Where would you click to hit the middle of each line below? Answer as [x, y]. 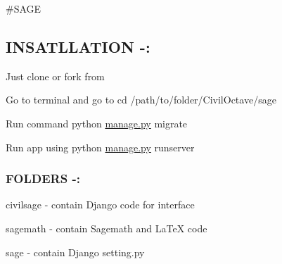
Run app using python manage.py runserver [100, 147]
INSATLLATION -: [78, 46]
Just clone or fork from [55, 76]
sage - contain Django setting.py [75, 252]
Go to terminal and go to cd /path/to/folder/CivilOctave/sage [141, 100]
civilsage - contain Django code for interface [100, 205]
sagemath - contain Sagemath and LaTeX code [107, 228]
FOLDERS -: [43, 178]
